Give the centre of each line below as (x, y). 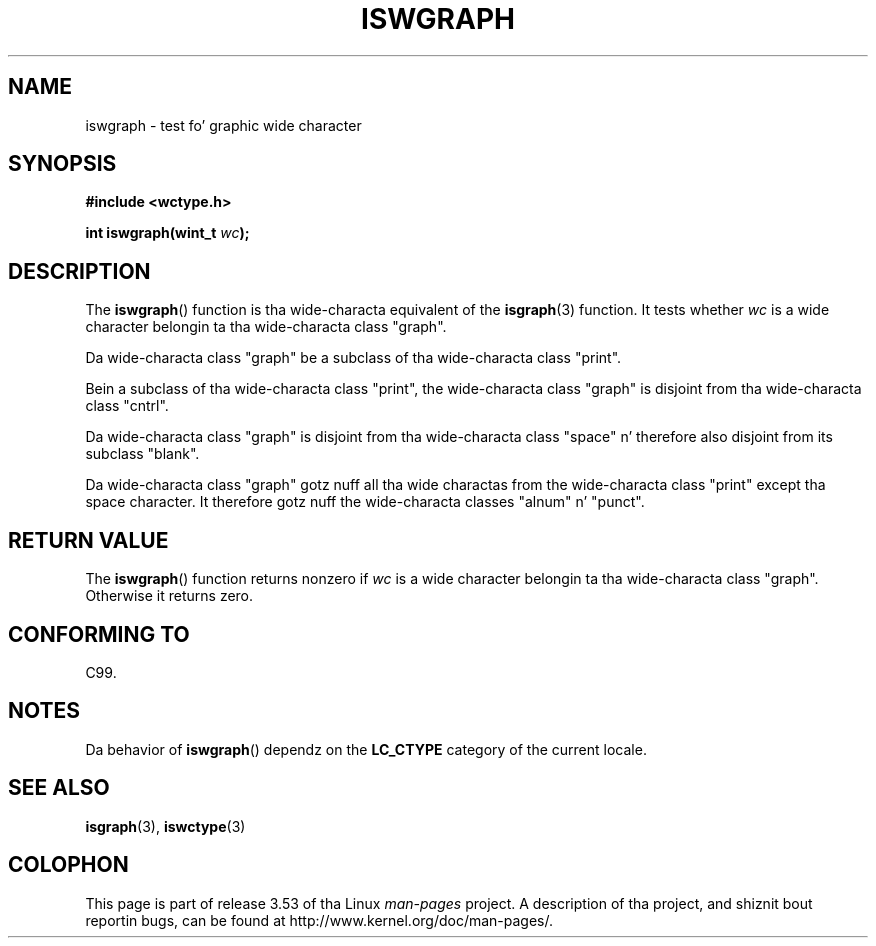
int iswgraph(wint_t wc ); (167, 233)
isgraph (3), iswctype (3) (165, 826)
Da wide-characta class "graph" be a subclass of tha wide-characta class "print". (353, 358)
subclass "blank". (142, 454)
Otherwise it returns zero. (169, 596)
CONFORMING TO (99, 634)
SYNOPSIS (62, 164)
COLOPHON (68, 865)
